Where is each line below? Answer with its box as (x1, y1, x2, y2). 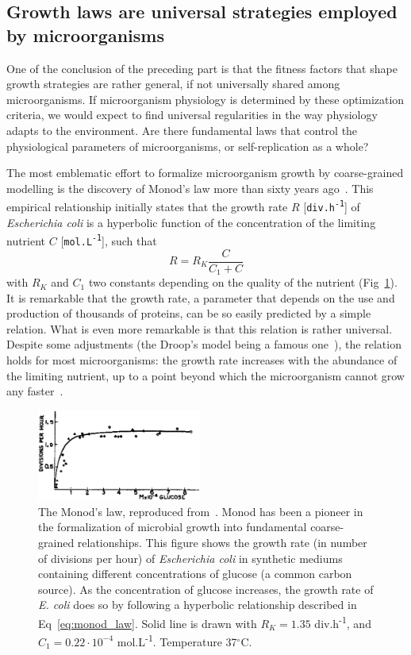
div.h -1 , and (314, 612, 371, 631)
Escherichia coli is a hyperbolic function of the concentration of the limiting (6, 214, 376, 230)
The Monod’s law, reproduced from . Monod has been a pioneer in (38, 503, 363, 519)
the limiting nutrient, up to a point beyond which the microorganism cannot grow (6, 367, 405, 383)
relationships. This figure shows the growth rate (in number (77, 534, 367, 550)
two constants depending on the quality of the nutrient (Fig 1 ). (88, 274, 398, 291)
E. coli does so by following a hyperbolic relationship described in (38, 596, 357, 613)
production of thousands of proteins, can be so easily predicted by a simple (6, 305, 371, 322)
